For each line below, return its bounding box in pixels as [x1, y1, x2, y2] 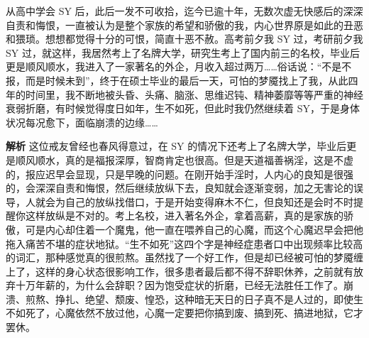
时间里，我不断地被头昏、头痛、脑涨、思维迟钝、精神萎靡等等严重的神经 [25, 87, 363, 102]
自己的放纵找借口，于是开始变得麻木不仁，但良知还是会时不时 [65, 194, 353, 209]
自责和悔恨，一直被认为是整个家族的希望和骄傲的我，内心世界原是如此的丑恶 [6, 17, 363, 32]
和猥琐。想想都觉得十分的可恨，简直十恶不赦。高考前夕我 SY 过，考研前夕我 [6, 31, 363, 46]
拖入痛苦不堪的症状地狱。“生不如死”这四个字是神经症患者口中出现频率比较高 [6, 236, 363, 251]
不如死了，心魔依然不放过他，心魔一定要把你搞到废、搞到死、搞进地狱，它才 [6, 305, 363, 320]
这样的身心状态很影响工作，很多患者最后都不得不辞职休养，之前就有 [35, 263, 353, 278]
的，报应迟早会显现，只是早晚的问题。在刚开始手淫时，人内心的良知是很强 [6, 166, 353, 181]
